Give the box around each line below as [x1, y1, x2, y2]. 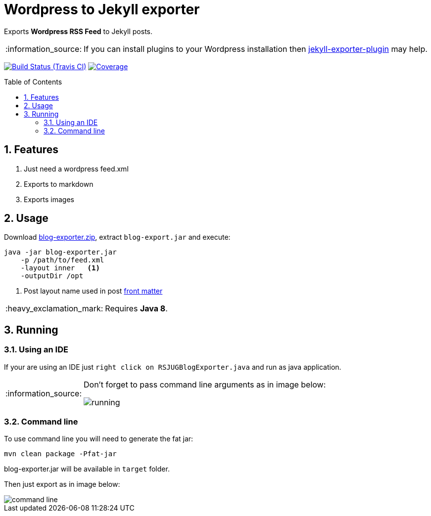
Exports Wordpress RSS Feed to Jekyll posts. [4, 27, 153, 36]
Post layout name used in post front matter [24, 287, 163, 296]
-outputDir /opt [20, 272, 84, 280]
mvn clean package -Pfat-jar [4, 450, 117, 458]
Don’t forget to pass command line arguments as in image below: [84, 379, 326, 389]
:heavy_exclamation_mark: [5, 303, 103, 314]
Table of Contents [4, 77, 62, 86]
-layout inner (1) [20, 264, 100, 272]
